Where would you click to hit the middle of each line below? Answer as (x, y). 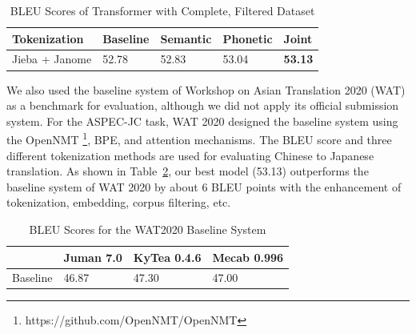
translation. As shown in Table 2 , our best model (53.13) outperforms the (188, 171)
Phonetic (248, 38)
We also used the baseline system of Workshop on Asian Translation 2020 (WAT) (206, 89)
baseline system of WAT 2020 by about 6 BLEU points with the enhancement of (204, 186)
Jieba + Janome (52, 59)
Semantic (186, 38)
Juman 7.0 (93, 257)
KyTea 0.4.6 (167, 257)
